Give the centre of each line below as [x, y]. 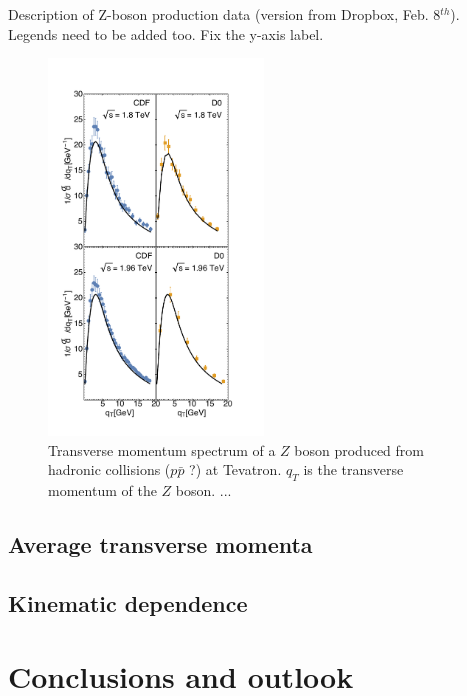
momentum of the [102, 490]
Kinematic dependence [128, 602]
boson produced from [359, 449]
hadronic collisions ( [109, 469]
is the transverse [353, 469]
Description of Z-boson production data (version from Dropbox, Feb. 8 [224, 14]
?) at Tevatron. [235, 469]
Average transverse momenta [160, 544]
